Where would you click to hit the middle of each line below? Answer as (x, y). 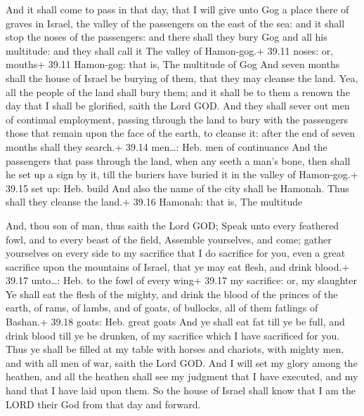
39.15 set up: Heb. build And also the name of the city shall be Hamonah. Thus (177, 188)
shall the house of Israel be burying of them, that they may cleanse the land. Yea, (182, 78)
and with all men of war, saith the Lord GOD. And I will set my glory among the (182, 362)
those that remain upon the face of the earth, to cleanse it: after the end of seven (180, 133)
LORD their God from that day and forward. (103, 404)
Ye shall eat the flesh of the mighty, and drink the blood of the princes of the (172, 294)
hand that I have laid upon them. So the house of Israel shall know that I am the (181, 390)
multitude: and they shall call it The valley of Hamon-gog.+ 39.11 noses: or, (170, 50)
